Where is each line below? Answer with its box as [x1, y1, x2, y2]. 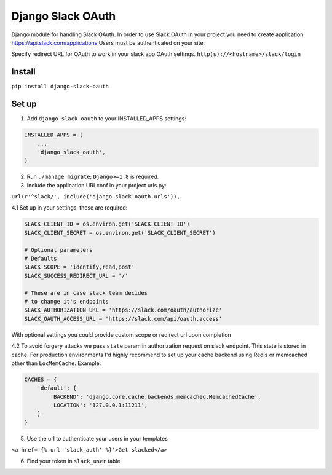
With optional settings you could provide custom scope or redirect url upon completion [11, 331, 232, 338]
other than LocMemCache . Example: [11, 359, 101, 367]
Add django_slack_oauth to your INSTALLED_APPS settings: [26, 115, 187, 122]
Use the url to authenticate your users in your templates [26, 434, 168, 442]
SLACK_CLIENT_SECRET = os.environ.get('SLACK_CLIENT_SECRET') [24, 229, 216, 236]
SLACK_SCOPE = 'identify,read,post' [24, 264, 135, 270]
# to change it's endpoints [24, 298, 109, 305]
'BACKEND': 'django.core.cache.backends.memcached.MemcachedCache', [50, 393, 261, 400]
